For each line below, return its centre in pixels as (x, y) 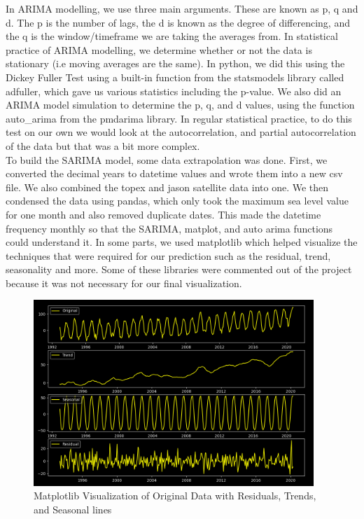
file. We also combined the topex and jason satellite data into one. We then (167, 187)
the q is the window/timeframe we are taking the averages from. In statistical (172, 36)
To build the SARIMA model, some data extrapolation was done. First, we (167, 159)
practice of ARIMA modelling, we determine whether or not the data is (159, 49)
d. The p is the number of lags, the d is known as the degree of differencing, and (178, 22)
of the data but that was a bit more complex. (103, 145)
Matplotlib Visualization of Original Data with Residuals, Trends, (175, 496)
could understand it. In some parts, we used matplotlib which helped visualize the (182, 242)
